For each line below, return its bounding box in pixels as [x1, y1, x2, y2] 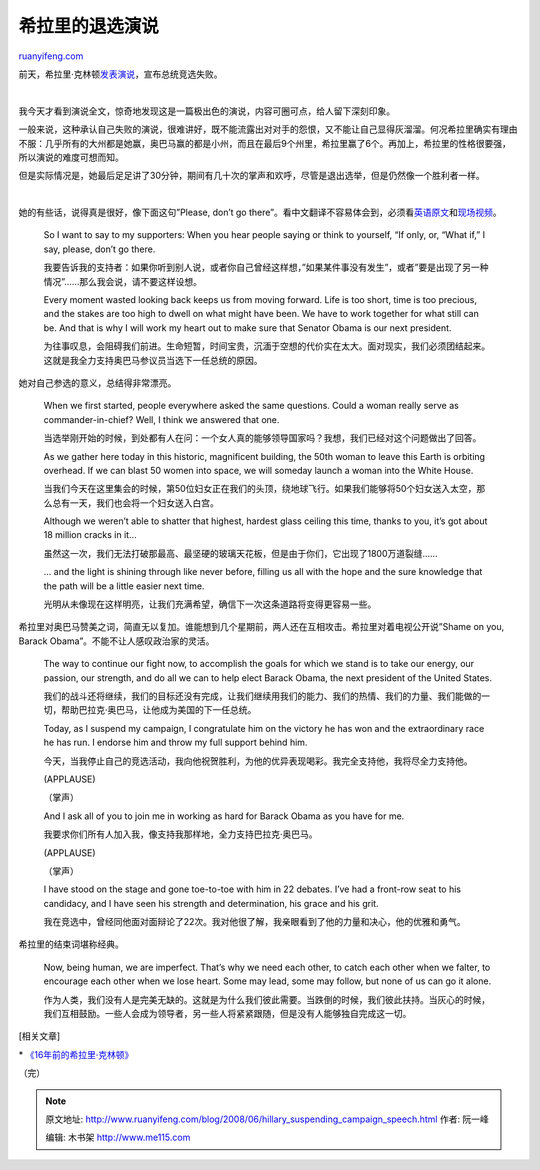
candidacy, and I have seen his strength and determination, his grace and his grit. [43, 897, 379, 909]
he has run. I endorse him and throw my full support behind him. [43, 736, 308, 749]
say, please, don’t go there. [43, 243, 156, 255]
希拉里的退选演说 [18, 15, 160, 37]
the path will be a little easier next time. [43, 580, 205, 592]
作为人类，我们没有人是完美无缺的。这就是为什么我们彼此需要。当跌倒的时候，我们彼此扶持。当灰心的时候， [43, 993, 490, 1005]
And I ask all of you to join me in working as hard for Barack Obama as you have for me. [43, 810, 405, 822]
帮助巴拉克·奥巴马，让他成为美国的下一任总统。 [60, 704, 257, 716]
